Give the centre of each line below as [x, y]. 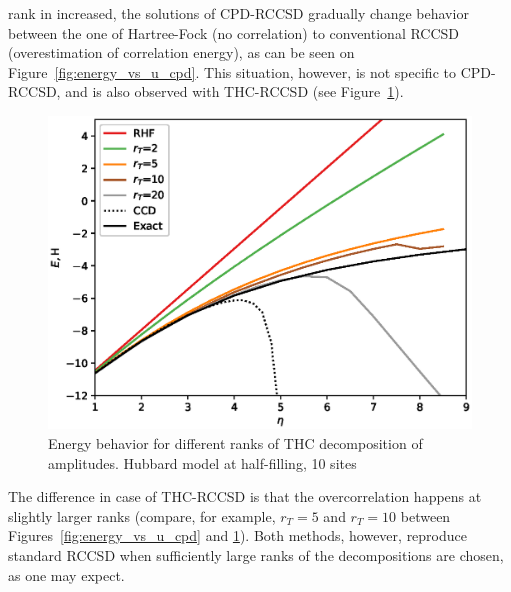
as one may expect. [66, 574]
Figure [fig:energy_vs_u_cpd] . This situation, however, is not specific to [232, 71]
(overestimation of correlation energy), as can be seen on [181, 52]
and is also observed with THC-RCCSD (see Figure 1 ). [234, 91]
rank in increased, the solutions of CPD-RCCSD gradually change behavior [238, 13]
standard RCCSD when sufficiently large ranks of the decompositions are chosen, [256, 554]
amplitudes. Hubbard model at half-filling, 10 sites [202, 462]
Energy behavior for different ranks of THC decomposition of [235, 443]
